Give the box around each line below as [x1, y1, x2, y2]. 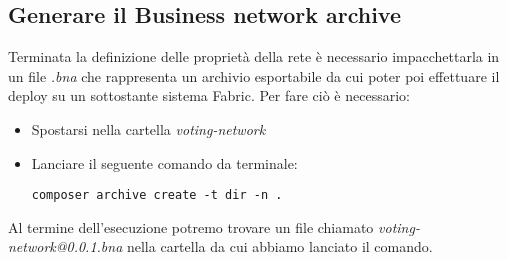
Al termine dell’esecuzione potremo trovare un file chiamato [8, 216, 374, 237]
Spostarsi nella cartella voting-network [31, 118, 266, 139]
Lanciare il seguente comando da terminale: [31, 152, 298, 173]
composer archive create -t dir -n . [31, 188, 283, 203]
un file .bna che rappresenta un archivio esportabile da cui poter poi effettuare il [8, 65, 500, 86]
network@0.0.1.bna [8, 236, 123, 257]
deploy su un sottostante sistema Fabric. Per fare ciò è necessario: [8, 85, 410, 106]
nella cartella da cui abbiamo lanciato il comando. [126, 236, 433, 257]
